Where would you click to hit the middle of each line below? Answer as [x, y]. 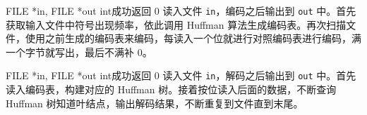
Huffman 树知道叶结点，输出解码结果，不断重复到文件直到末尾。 [155, 103]
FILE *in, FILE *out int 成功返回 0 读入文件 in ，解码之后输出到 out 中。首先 [181, 75]
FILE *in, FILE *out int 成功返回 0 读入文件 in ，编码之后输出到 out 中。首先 [181, 11]
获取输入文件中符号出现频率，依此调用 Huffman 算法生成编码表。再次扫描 [176, 24]
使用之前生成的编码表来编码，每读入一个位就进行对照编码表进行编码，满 [193, 38]
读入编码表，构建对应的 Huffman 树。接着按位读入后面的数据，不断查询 [171, 89]
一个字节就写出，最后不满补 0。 [79, 52]
